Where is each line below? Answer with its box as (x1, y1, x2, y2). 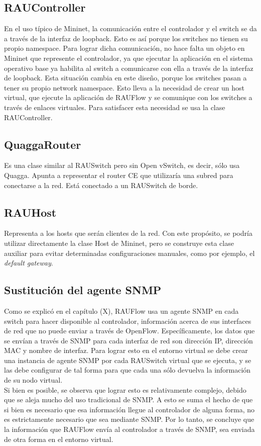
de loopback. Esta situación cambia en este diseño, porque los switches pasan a (4, 72, 247, 83)
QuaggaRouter (4, 136, 81, 152)
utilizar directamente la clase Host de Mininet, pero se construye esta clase (4, 237, 234, 248)
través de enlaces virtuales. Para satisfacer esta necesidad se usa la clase (4, 102, 225, 112)
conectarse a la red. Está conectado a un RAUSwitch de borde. (4, 180, 198, 190)
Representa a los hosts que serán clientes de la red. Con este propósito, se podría (4, 228, 252, 238)
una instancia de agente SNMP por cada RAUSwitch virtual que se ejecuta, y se (4, 354, 251, 365)
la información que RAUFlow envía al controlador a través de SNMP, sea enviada (4, 424, 255, 434)
